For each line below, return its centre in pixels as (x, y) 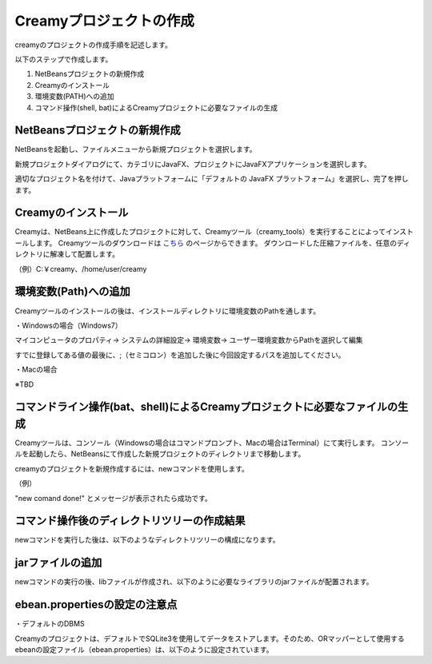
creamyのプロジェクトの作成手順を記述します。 (93, 45)
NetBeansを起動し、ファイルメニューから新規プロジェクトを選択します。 (136, 149)
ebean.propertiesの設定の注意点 (96, 604)
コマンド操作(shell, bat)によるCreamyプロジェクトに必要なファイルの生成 (156, 107)
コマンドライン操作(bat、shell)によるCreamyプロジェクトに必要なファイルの (206, 407)
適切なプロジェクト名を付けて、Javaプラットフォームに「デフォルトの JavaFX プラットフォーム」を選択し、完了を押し (212, 179)
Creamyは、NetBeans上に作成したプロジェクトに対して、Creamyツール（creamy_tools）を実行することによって (200, 232)
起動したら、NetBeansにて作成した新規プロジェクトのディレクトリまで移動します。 (167, 454)
